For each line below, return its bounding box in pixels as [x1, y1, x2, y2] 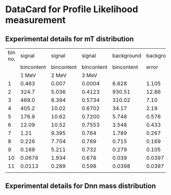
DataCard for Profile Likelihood [5, 4, 138, 15]
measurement [5, 14, 66, 26]
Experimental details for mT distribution [5, 35, 134, 43]
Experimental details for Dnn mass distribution [5, 182, 156, 190]
